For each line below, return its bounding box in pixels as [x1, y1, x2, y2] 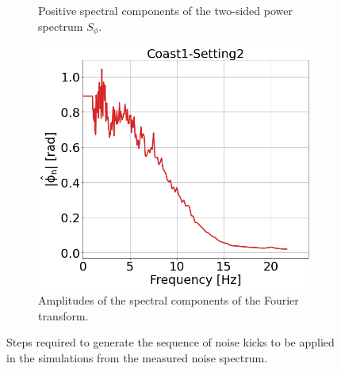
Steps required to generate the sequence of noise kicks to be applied [6, 334, 335, 350]
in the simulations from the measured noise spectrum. [6, 349, 268, 365]
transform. [38, 307, 89, 324]
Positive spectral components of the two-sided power [38, 2, 293, 18]
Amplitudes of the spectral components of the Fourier [38, 292, 299, 308]
